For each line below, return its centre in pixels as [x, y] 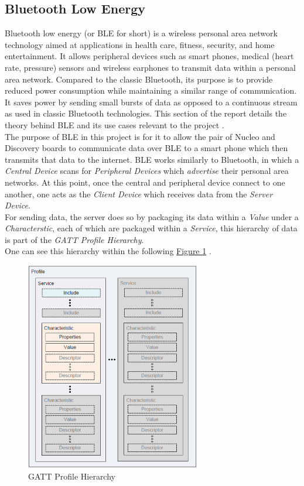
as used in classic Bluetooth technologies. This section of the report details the [146, 113]
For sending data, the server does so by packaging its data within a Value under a [152, 216]
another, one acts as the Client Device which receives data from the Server [139, 194]
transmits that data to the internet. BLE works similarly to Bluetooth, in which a [152, 159]
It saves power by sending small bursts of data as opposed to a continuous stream [151, 102]
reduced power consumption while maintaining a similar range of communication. [151, 90]
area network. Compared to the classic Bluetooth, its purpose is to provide [139, 79]
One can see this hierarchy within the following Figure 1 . [108, 251]
